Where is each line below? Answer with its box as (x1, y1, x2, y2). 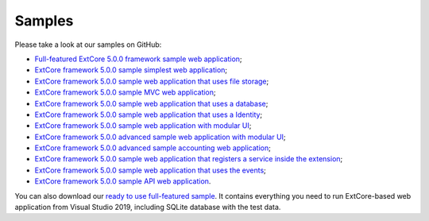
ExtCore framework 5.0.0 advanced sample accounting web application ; (34, 143, 272, 153)
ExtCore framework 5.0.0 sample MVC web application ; (34, 87, 216, 97)
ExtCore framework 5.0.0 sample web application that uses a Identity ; (34, 110, 263, 119)
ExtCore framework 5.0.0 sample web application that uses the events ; (34, 165, 266, 175)
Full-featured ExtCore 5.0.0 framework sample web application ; (34, 54, 242, 64)
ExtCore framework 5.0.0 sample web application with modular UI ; (34, 121, 252, 130)
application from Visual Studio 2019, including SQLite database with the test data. (14, 203, 281, 212)
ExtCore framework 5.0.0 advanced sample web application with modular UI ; (34, 132, 286, 142)
